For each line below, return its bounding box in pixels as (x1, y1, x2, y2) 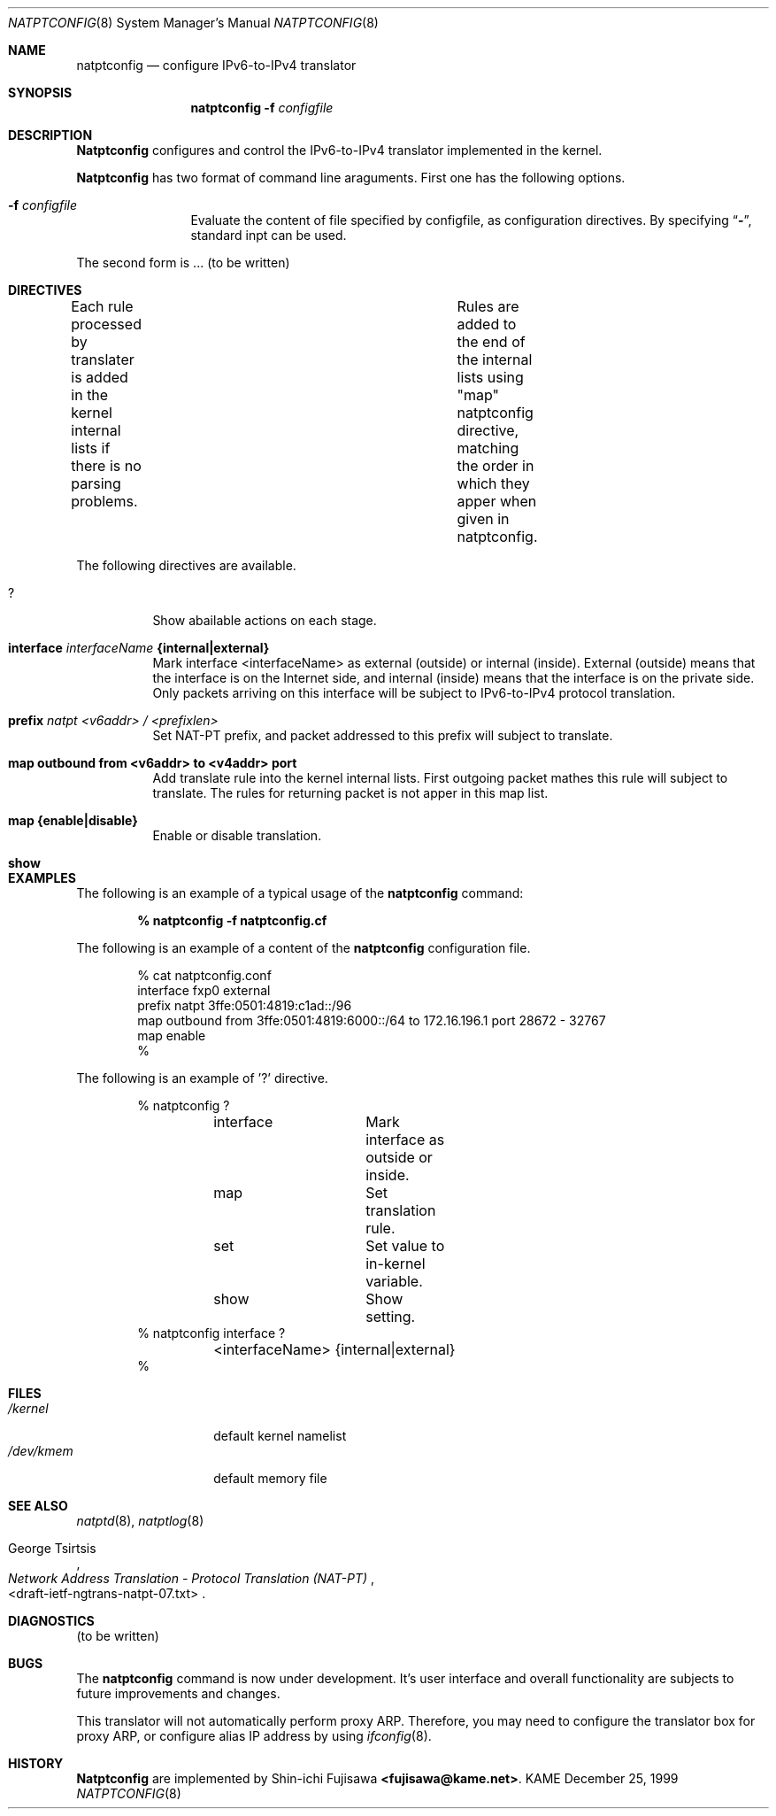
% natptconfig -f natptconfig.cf (137, 913, 327, 928)
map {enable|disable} (8, 813, 138, 828)
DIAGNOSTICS (8, 1613, 95, 1628)
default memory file (213, 1471, 327, 1486)
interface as (365, 1131, 445, 1148)
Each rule (71, 298, 134, 315)
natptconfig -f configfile (190, 100, 334, 115)
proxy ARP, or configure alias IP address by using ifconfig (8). (76, 1728, 432, 1743)
